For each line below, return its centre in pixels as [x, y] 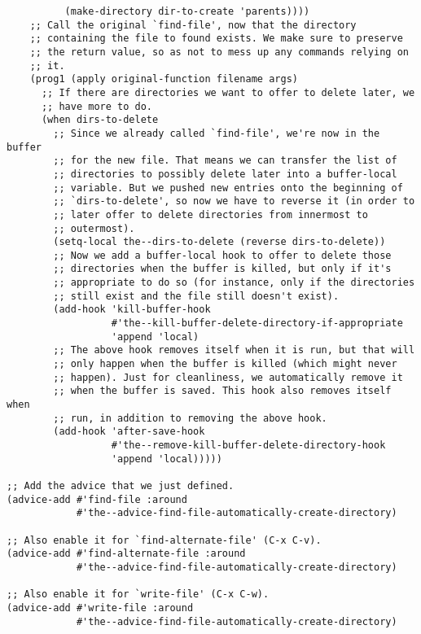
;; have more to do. [96, 106]
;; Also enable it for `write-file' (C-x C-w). [138, 595]
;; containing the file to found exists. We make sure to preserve [216, 39]
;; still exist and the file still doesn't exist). [196, 296]
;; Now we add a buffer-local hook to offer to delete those [222, 255]
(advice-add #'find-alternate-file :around [126, 554]
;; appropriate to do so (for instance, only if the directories [234, 283]
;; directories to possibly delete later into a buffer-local [225, 174]
